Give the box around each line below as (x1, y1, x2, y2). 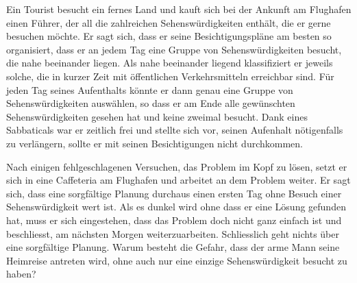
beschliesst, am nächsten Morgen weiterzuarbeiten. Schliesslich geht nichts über (6, 226, 339, 241)
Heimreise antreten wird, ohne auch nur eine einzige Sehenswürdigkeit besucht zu (6, 253, 347, 267)
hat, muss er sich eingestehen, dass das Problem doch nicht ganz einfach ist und (6, 212, 342, 227)
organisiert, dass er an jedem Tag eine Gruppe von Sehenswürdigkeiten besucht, (6, 42, 342, 56)
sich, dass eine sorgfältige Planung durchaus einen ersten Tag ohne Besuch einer (6, 186, 342, 200)
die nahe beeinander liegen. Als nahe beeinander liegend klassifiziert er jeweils (6, 56, 333, 70)
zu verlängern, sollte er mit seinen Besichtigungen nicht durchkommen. (6, 136, 304, 150)
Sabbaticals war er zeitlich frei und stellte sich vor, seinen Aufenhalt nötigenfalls (6, 123, 343, 137)
